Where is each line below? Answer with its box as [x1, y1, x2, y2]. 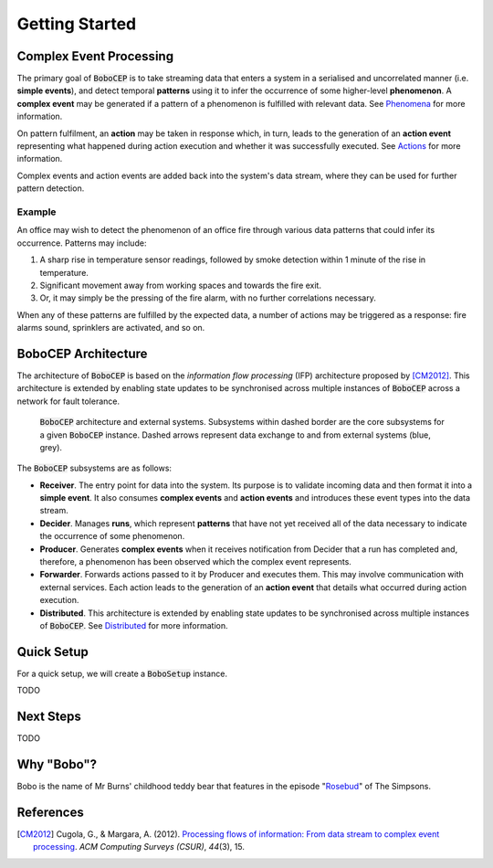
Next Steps [16, 709, 81, 725]
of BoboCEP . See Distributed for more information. [39, 620, 228, 630]
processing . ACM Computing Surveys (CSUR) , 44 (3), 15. [33, 842, 246, 852]
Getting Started [16, 14, 137, 34]
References [16, 804, 84, 820]
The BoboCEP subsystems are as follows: [16, 462, 173, 474]
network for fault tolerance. [16, 396, 121, 407]
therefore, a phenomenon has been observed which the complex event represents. [39, 556, 351, 567]
